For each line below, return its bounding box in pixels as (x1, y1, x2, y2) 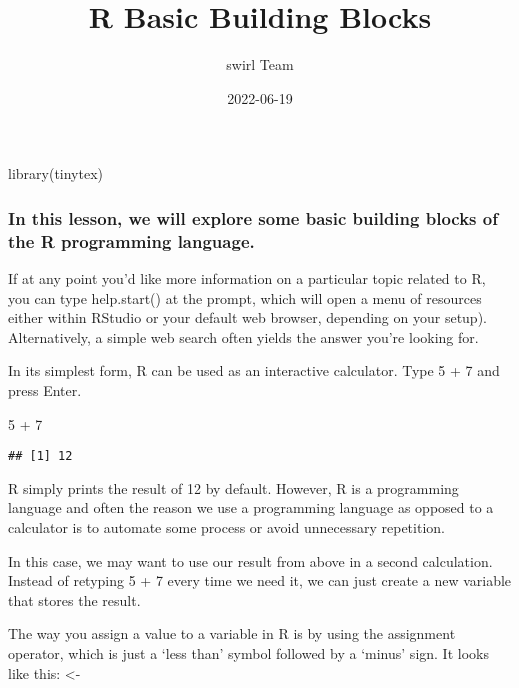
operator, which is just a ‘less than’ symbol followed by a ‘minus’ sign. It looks (8, 643, 489, 664)
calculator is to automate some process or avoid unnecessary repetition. (8, 517, 445, 538)
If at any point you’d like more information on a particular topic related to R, (8, 268, 486, 289)
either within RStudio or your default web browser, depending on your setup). (8, 307, 487, 328)
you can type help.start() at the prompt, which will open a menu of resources (8, 287, 482, 308)
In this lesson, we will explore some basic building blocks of (8, 205, 498, 230)
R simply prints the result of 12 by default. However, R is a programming (8, 477, 459, 498)
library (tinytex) (8, 163, 104, 184)
